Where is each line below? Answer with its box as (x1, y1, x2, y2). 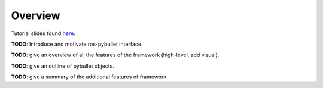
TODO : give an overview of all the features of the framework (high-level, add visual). (11, 51, 220, 59)
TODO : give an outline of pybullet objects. (11, 62, 115, 70)
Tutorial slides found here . (11, 30, 76, 37)
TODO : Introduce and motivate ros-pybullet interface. (11, 40, 143, 48)
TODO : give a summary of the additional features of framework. (11, 73, 169, 80)
